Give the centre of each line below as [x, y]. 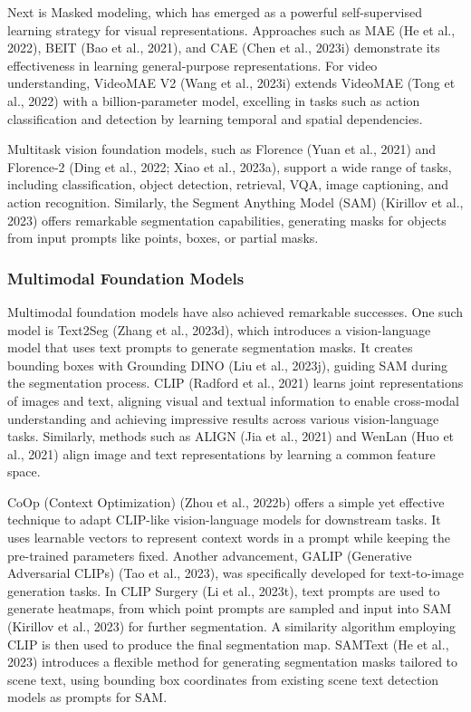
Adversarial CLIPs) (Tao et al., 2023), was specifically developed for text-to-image [235, 573]
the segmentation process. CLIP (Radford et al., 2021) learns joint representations [235, 383]
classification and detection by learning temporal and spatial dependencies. [215, 118]
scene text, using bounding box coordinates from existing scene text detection [223, 679]
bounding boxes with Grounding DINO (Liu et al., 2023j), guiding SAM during [228, 365]
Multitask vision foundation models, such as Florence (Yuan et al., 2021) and [222, 149]
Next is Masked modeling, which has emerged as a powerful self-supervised [215, 12]
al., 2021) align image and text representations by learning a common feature [221, 453]
